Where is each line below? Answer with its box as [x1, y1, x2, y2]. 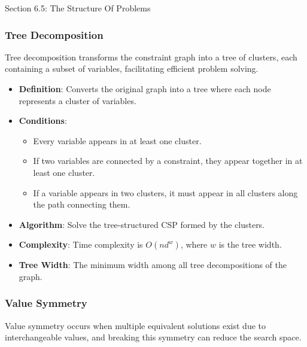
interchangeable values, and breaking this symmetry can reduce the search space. [5, 331, 302, 343]
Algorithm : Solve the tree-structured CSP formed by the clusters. [19, 218, 265, 230]
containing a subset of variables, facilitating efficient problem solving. [5, 62, 259, 75]
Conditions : [19, 114, 67, 127]
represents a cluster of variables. [19, 94, 136, 106]
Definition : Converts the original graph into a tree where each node [19, 83, 271, 95]
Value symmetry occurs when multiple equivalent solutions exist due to [5, 319, 266, 331]
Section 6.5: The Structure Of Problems [5, 2, 151, 14]
